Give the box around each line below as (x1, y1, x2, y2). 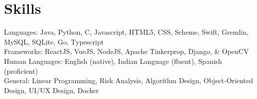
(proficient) (4, 65, 38, 76)
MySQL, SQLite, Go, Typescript (4, 36, 104, 47)
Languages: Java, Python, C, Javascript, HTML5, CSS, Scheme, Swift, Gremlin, (4, 27, 249, 37)
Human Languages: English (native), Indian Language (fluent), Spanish (4, 55, 222, 66)
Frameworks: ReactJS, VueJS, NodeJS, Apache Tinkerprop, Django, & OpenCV (4, 46, 249, 56)
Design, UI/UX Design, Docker (4, 85, 99, 95)
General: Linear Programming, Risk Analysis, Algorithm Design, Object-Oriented (4, 75, 254, 86)
